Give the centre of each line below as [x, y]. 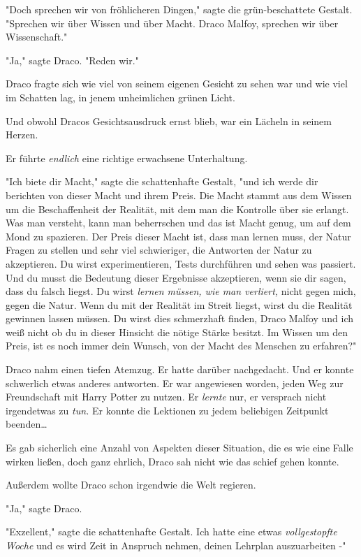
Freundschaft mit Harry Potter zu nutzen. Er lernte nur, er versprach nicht [166, 397]
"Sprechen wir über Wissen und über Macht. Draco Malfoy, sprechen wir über [172, 23]
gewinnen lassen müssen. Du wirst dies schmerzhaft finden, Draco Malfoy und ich [180, 318]
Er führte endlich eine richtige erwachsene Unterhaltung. [127, 158]
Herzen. [22, 135]
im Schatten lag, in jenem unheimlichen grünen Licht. [120, 97]
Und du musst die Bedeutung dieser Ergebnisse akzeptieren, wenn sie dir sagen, [176, 277]
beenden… [27, 424]
